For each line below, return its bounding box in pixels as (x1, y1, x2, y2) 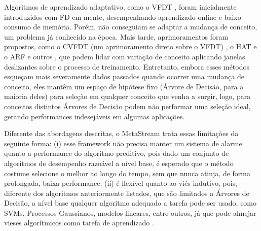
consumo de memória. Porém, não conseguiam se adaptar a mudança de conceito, (4, 21, 257, 32)
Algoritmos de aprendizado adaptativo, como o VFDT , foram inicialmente (4, 2, 237, 12)
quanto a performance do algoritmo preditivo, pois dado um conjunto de (4, 148, 229, 158)
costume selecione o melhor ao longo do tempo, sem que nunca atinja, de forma (4, 168, 250, 178)
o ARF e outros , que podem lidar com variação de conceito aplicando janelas (4, 51, 245, 61)
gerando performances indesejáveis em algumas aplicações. (4, 111, 185, 121)
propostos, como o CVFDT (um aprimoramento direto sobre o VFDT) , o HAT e (4, 41, 257, 52)
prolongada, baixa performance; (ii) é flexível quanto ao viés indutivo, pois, (4, 178, 237, 188)
